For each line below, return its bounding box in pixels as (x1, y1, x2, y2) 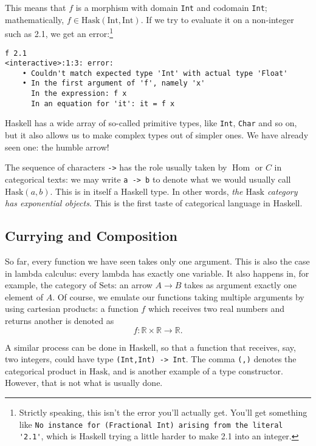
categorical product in (5, 364, 87, 377)
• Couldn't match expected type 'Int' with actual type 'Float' (22, 69, 288, 78)
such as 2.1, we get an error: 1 (5, 25, 113, 39)
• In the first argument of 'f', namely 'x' (22, 79, 205, 88)
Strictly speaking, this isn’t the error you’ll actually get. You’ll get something (19, 405, 307, 418)
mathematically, (5, 13, 64, 25)
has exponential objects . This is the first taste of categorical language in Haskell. (5, 197, 303, 209)
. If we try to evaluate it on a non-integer (140, 13, 294, 25)
